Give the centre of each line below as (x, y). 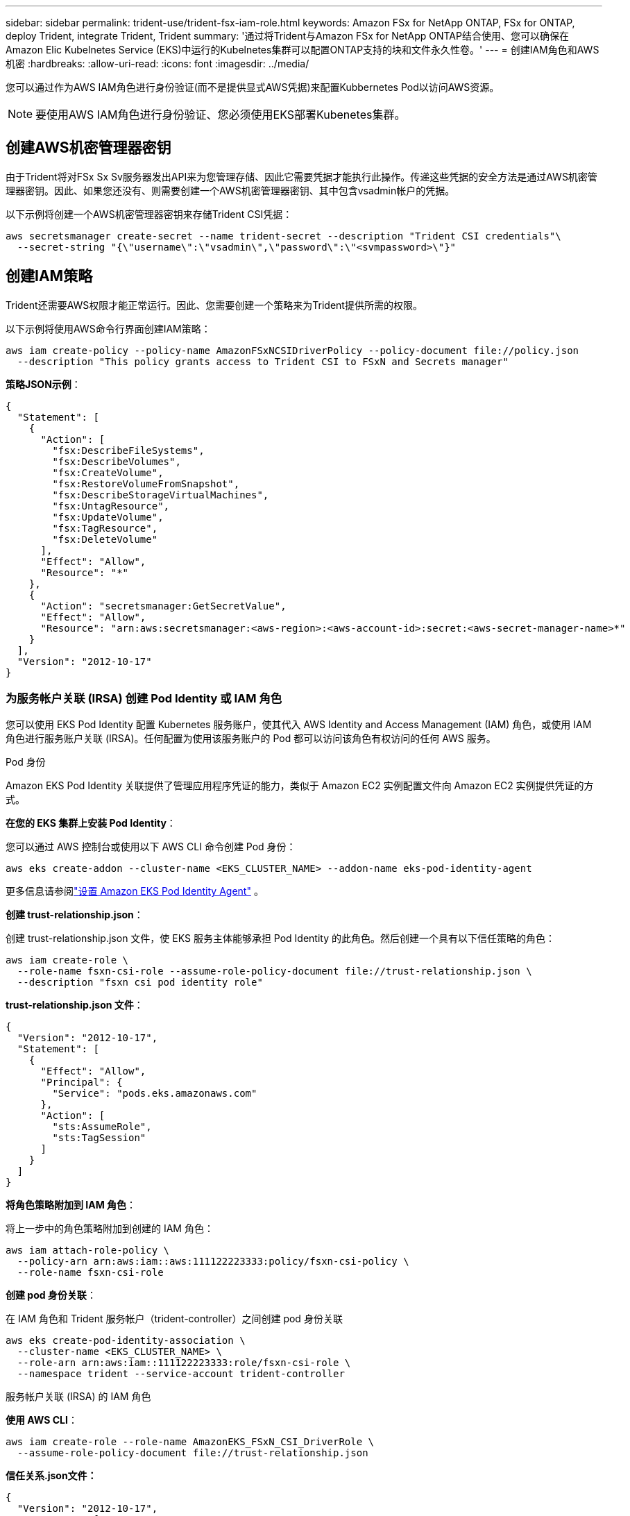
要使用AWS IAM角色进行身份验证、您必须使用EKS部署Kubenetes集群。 (221, 115)
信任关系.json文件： (51, 1476)
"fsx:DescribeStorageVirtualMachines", (161, 495)
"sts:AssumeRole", (102, 1127)
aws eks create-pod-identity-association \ (126, 1341)
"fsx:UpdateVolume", (108, 517)
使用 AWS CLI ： (42, 1420)
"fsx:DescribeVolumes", (117, 461)
